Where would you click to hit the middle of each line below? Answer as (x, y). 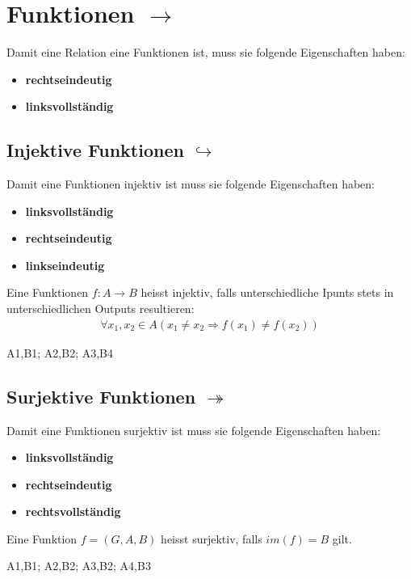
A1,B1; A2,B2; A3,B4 (60, 352)
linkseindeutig (65, 265)
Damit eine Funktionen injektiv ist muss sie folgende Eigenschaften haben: (191, 184)
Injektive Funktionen (95, 150)
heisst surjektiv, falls (212, 538)
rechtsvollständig (73, 511)
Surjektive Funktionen (101, 396)
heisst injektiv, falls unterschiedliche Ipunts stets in (267, 292)
